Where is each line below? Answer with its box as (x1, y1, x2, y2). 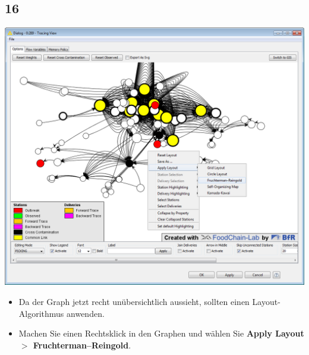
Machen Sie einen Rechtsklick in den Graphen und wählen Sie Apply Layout (18, 327, 304, 340)
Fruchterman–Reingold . (33, 338, 131, 351)
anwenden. (67, 307, 105, 319)
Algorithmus (18, 307, 64, 319)
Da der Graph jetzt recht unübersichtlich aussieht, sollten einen (18, 295, 250, 307)
